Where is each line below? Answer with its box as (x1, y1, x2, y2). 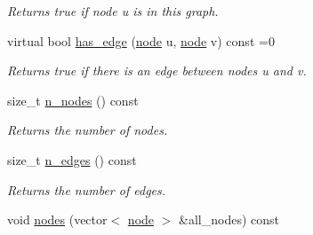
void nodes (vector (7, 210, 108, 229)
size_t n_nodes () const (7, 90, 139, 109)
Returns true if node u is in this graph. (7, 2, 219, 20)
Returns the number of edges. (7, 180, 166, 199)
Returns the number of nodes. (7, 121, 168, 139)
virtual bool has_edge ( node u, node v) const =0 (7, 31, 275, 50)
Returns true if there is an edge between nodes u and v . (7, 61, 307, 80)
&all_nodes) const (179, 210, 279, 229)
